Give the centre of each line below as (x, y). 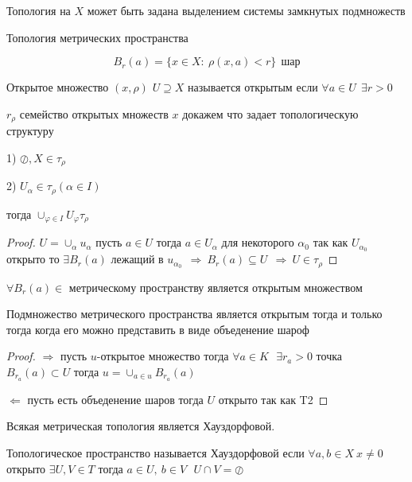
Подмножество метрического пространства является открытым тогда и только (194, 314)
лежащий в (137, 259)
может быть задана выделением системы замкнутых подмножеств (246, 10)
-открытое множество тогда (163, 356)
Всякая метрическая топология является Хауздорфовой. (141, 426)
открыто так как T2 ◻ (273, 399)
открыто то (33, 259)
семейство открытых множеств (94, 113)
